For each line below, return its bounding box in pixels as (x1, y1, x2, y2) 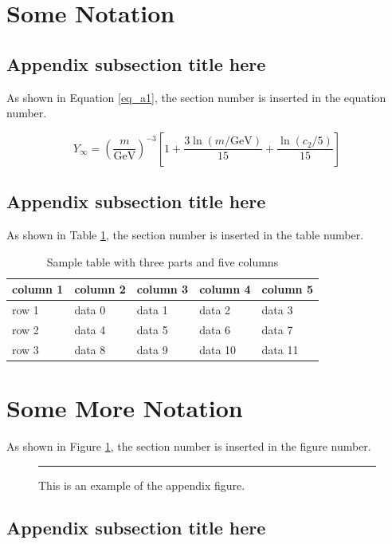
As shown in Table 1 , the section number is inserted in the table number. (6, 226, 364, 242)
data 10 (199, 341, 237, 357)
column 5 (261, 281, 313, 298)
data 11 (261, 341, 299, 357)
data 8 (74, 341, 106, 357)
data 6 (199, 321, 231, 337)
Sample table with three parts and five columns (46, 253, 279, 270)
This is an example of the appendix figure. (38, 476, 245, 493)
